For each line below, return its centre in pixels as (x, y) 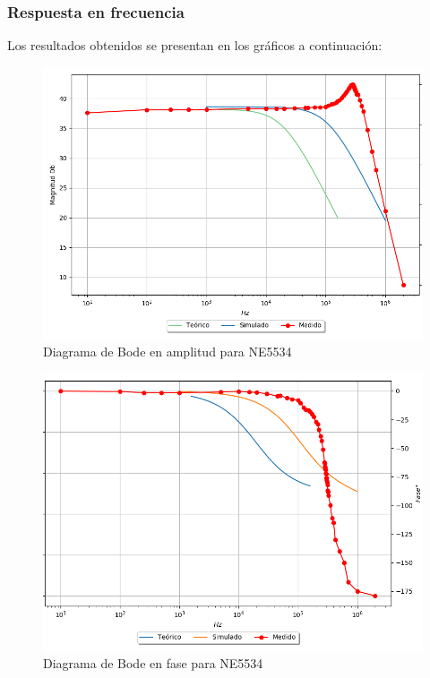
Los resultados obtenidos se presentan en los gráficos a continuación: (195, 45)
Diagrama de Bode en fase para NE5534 (153, 663)
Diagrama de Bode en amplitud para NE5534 (168, 352)
